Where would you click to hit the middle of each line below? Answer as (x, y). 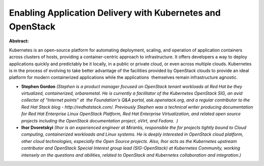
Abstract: (19, 41)
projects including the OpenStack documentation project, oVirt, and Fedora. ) (100, 120)
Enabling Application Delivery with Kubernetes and (115, 13)
